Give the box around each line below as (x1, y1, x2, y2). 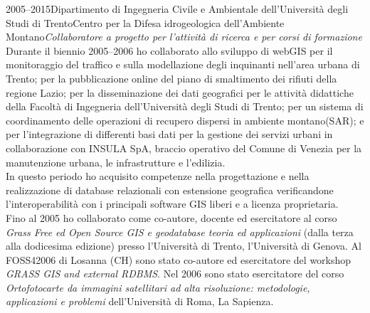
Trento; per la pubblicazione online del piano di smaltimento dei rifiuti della (6, 70, 337, 85)
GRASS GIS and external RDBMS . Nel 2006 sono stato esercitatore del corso (6, 266, 344, 281)
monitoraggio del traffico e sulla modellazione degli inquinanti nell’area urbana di (6, 57, 360, 72)
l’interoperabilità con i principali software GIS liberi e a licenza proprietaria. (6, 196, 339, 211)
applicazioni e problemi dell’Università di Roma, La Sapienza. (6, 294, 274, 309)
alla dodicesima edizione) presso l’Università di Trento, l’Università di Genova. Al (6, 238, 361, 253)
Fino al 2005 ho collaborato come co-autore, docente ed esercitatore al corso (6, 210, 337, 225)
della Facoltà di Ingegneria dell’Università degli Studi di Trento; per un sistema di (6, 99, 364, 114)
